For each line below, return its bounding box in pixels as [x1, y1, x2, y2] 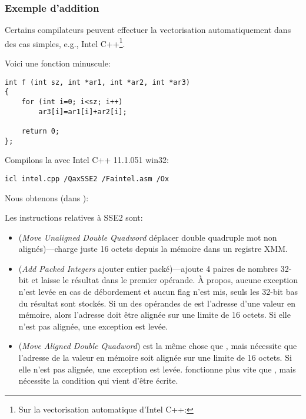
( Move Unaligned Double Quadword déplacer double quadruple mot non [18, 231, 277, 243]
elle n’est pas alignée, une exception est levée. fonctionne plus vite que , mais [18, 363, 296, 375]
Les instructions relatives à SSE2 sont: [5, 211, 143, 224]
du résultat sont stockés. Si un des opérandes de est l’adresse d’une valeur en [18, 297, 295, 309]
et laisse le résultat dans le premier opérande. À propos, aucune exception [31, 274, 298, 286]
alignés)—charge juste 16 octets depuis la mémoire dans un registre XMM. [18, 242, 288, 255]
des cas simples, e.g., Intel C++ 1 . [5, 35, 125, 49]
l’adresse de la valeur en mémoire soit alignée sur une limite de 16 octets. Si [18, 351, 292, 364]
